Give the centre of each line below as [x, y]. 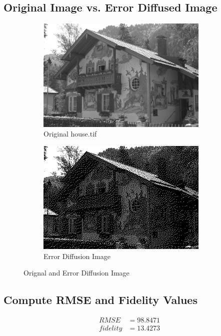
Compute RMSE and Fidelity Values [100, 300]
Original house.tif [70, 134]
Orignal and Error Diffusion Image [76, 273]
